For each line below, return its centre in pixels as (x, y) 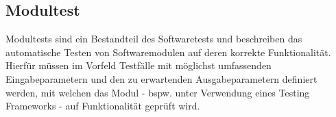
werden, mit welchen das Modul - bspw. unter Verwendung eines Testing (158, 92)
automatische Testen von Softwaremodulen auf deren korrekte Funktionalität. (168, 52)
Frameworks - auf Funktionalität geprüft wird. (103, 106)
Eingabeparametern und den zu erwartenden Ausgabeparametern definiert (161, 78)
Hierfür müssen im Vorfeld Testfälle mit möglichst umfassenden (139, 65)
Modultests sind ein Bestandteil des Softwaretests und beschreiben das (154, 39)
